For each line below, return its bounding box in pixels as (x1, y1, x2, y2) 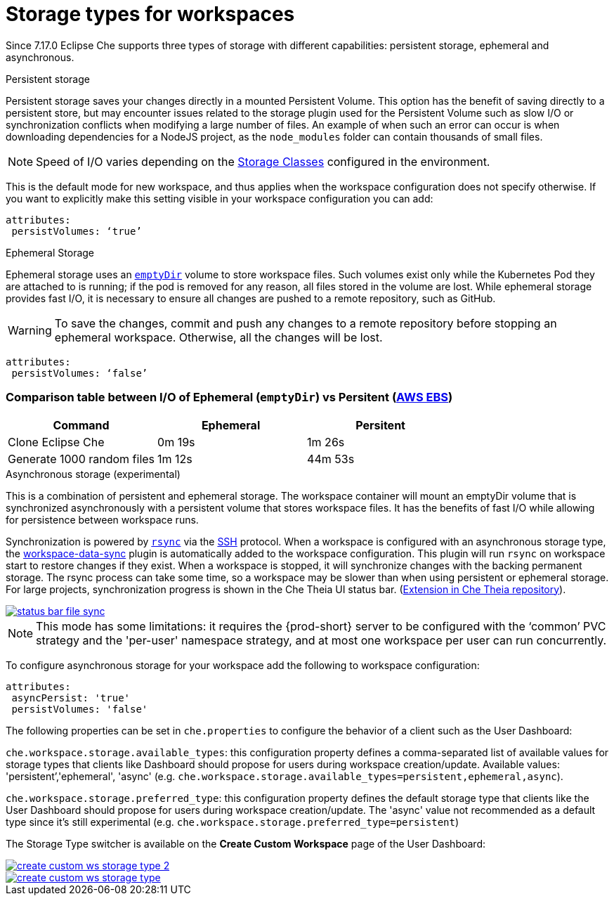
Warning (8, 323, 52, 337)
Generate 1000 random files (8, 451, 155, 466)
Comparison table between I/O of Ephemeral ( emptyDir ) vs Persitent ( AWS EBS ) (6, 390, 453, 405)
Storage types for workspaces (6, 2, 295, 26)
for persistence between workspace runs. (6, 513, 199, 526)
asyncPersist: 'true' (11, 692, 131, 704)
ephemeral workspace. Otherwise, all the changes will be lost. (54, 330, 383, 344)
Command (53, 417, 110, 432)
